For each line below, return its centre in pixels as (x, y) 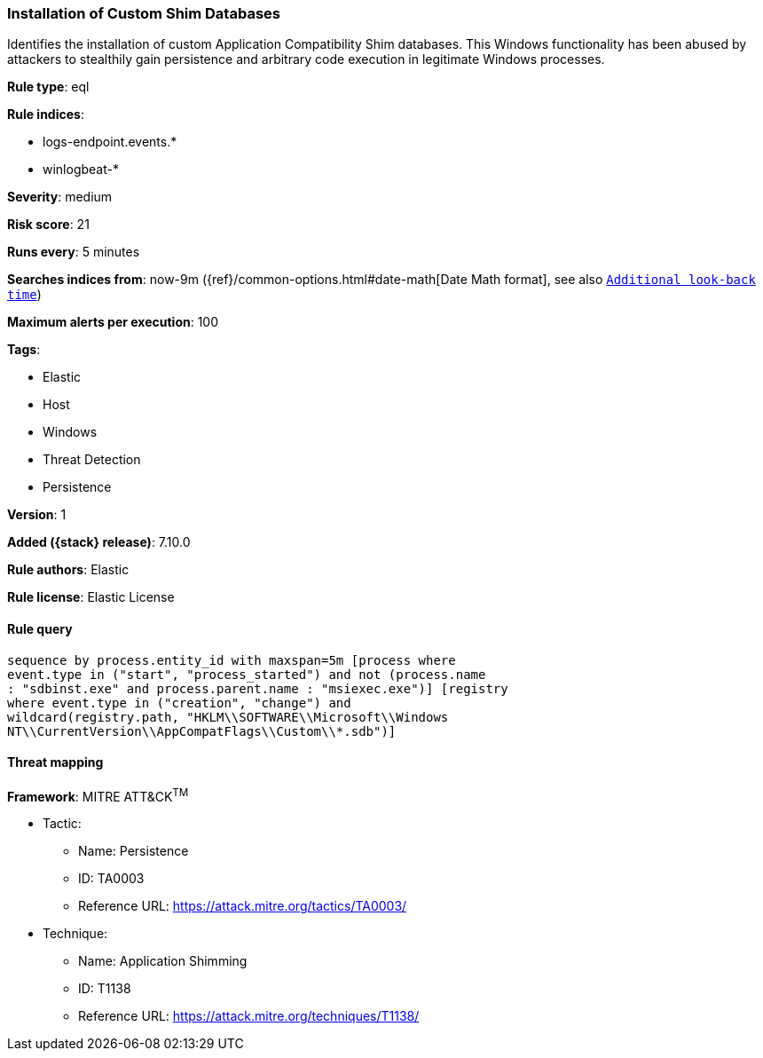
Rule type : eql (48, 87)
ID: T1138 (105, 989)
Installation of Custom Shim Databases (144, 13)
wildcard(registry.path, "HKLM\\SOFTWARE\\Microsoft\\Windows (228, 717)
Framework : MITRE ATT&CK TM (98, 795)
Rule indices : (46, 114)
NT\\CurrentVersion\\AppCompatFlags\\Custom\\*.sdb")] (202, 731)
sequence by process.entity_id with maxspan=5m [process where (232, 660)
